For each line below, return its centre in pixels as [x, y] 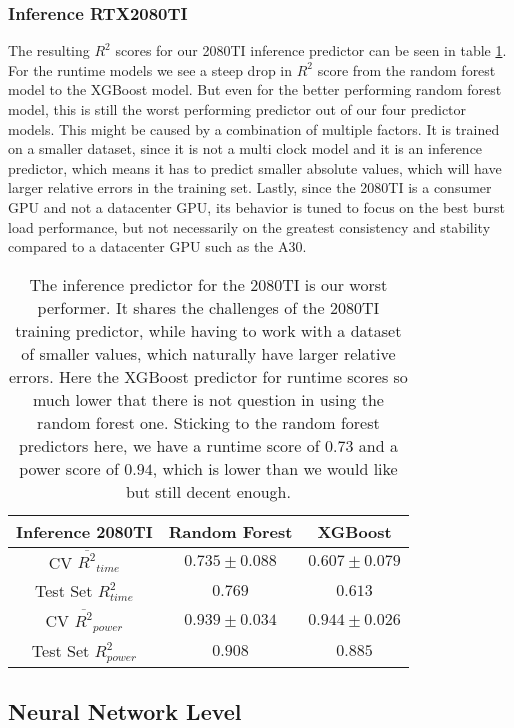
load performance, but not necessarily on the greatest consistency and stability [249, 226]
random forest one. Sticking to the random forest [208, 422]
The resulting [49, 50]
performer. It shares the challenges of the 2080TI [208, 307]
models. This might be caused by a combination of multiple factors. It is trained [254, 128]
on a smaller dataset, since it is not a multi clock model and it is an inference [245, 148]
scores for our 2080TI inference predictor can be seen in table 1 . [311, 50]
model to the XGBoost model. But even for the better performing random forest [255, 89]
